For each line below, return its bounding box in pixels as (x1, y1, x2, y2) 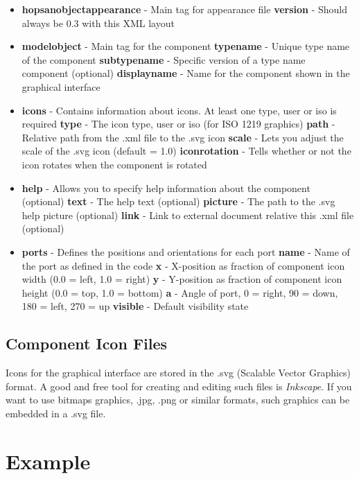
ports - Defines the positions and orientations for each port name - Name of (21, 244, 350, 259)
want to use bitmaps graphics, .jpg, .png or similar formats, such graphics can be (6, 392, 350, 407)
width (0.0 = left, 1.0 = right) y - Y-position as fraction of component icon (21, 272, 342, 286)
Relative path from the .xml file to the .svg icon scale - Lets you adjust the (21, 130, 344, 144)
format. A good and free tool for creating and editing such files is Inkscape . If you (6, 378, 352, 393)
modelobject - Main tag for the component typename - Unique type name (21, 39, 350, 53)
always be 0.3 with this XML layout (21, 15, 175, 30)
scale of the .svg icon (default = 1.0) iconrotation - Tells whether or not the (21, 143, 351, 158)
